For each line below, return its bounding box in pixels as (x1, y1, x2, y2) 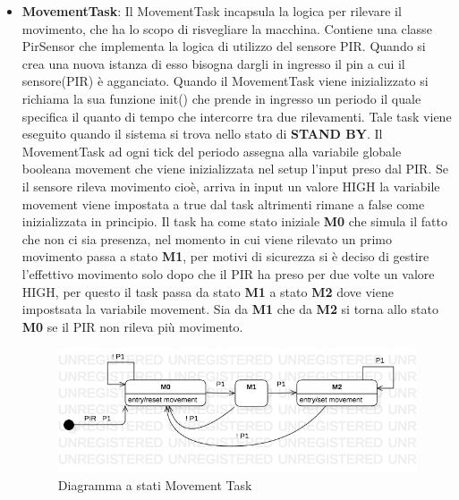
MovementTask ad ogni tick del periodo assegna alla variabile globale (21, 141, 402, 160)
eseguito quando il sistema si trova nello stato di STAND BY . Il (21, 124, 383, 143)
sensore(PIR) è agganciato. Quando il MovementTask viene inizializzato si (21, 72, 429, 90)
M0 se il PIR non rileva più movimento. (21, 317, 243, 335)
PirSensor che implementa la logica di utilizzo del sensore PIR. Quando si (21, 37, 426, 55)
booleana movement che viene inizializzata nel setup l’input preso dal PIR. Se (21, 159, 448, 178)
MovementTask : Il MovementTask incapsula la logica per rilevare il (21, 2, 402, 20)
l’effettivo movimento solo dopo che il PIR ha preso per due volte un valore (21, 264, 435, 283)
